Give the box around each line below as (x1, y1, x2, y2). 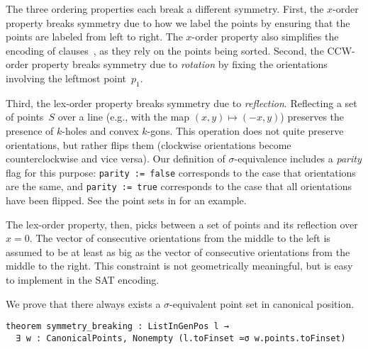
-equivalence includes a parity (234, 151, 362, 166)
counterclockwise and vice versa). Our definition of (6, 151, 225, 166)
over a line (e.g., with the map (57, 109, 190, 124)
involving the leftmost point (6, 70, 127, 85)
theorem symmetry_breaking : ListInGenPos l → (6, 321, 229, 332)
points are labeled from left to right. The (6, 29, 183, 44)
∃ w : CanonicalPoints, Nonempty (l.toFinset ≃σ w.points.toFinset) (16, 333, 346, 343)
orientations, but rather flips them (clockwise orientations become (6, 137, 291, 152)
